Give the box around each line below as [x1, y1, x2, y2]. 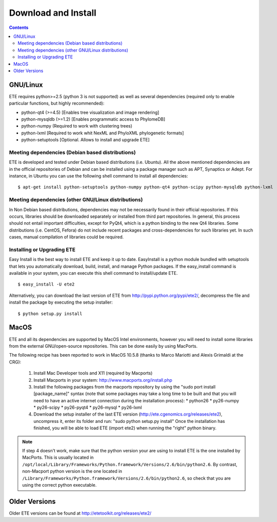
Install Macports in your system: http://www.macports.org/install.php [33, 377, 172, 383]
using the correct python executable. [22, 482, 97, 488]
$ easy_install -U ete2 [18, 282, 75, 287]
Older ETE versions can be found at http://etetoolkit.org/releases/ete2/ [9, 510, 152, 516]
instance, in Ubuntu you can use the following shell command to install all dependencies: [9, 173, 188, 179]
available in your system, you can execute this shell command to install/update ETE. [9, 270, 178, 276]
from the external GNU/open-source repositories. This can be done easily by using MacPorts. [9, 343, 198, 349]
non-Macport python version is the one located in [22, 469, 122, 474]
